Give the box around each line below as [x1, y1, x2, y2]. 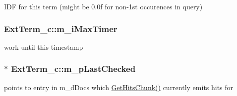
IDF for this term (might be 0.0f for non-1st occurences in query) [4, 1, 203, 11]
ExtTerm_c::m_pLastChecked [11, 63, 136, 75]
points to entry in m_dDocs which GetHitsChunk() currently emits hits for [4, 82, 234, 92]
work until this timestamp [4, 41, 83, 52]
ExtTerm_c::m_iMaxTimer [4, 22, 118, 34]
